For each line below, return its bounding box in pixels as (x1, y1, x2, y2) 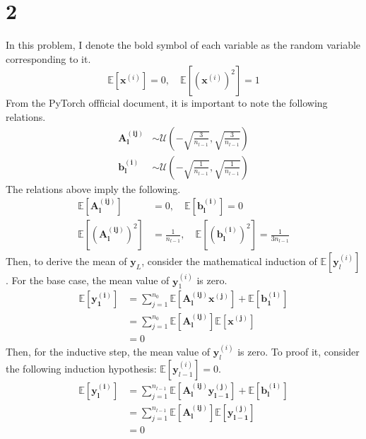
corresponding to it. (6, 51, 91, 66)
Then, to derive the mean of (6, 254, 127, 269)
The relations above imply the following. (6, 181, 181, 196)
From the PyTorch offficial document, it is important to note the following (6, 95, 328, 110)
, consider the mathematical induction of (141, 254, 317, 269)
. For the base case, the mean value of (6, 273, 170, 288)
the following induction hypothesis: (6, 361, 157, 375)
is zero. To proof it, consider (237, 344, 360, 358)
